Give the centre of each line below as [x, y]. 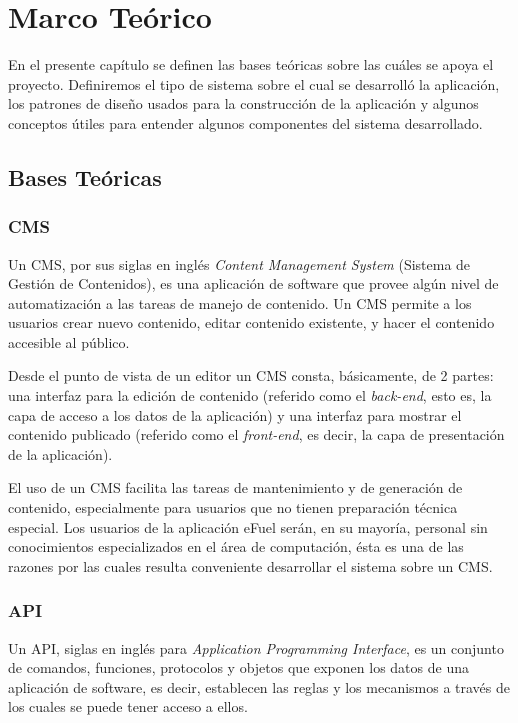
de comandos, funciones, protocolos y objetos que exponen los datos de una [238, 667]
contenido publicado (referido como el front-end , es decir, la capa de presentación [256, 434]
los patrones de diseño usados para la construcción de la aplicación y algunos [243, 103]
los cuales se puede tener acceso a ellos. [128, 706]
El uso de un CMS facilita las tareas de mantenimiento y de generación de [235, 487]
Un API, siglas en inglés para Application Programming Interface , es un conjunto [256, 647]
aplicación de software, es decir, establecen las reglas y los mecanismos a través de [259, 686]
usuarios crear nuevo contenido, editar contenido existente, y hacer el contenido [251, 322]
